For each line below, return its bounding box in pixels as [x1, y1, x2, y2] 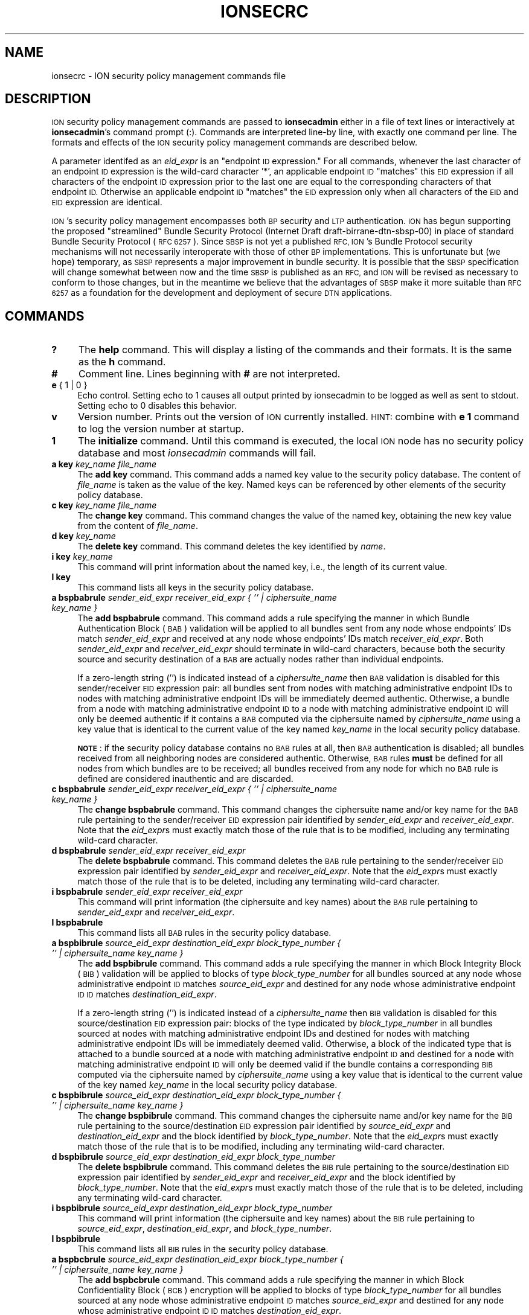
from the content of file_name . [77, 520, 198, 531]
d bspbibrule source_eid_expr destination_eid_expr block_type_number [51, 1151, 336, 1162]
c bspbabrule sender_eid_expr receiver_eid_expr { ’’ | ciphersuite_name [51, 784, 338, 795]
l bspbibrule [51, 1233, 100, 1244]
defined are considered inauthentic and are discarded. [77, 773, 293, 784]
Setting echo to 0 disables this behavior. [77, 400, 237, 411]
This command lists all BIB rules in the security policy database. [77, 1244, 329, 1255]
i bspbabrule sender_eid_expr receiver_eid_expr [51, 886, 243, 897]
